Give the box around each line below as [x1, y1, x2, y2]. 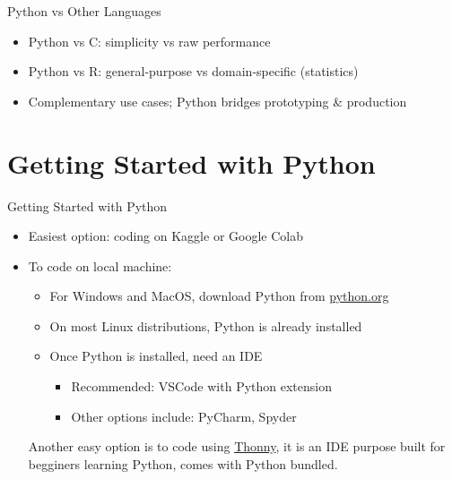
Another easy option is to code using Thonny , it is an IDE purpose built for [28, 437, 446, 456]
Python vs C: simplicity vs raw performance [28, 31, 271, 50]
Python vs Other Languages [7, 2, 161, 20]
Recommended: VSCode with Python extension [71, 377, 332, 396]
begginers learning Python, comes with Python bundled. [28, 454, 338, 473]
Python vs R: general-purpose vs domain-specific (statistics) [28, 62, 359, 81]
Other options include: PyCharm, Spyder [71, 406, 297, 425]
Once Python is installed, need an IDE [49, 346, 263, 365]
